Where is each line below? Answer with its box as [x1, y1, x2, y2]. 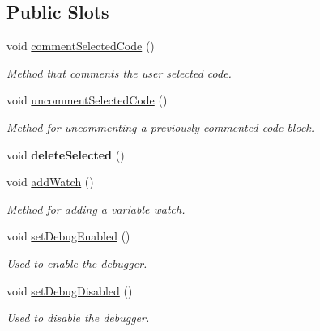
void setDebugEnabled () [6, 227, 130, 244]
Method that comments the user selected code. [6, 64, 232, 81]
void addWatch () [6, 173, 94, 190]
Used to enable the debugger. [6, 254, 147, 271]
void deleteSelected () [6, 146, 125, 163]
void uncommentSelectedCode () [6, 91, 168, 108]
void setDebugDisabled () [6, 282, 133, 299]
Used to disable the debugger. [6, 309, 150, 326]
